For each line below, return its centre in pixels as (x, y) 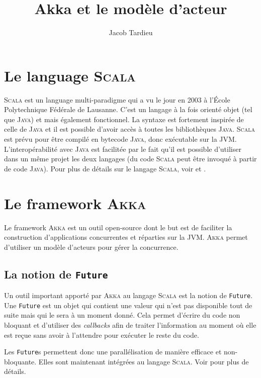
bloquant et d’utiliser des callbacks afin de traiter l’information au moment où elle (130, 325)
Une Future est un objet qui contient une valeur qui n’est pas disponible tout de (128, 305)
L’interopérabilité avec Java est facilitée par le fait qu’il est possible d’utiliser (123, 149)
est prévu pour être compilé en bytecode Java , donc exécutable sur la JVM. (120, 139)
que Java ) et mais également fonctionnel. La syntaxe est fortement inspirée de (124, 119)
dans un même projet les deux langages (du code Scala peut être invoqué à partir (130, 159)
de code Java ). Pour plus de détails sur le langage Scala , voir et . (105, 168)
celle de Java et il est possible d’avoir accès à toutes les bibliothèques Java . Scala (129, 129)
